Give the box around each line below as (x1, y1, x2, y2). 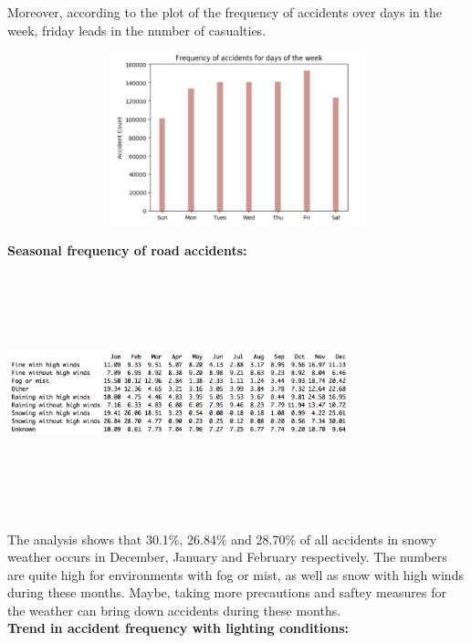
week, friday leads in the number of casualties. (7, 20, 267, 39)
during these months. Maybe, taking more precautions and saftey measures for (7, 583, 446, 602)
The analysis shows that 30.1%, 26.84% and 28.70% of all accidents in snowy (7, 529, 437, 548)
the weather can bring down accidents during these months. (7, 600, 341, 619)
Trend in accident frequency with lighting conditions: (7, 618, 349, 638)
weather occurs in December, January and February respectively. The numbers (7, 547, 447, 566)
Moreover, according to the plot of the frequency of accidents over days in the (7, 3, 442, 21)
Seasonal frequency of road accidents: (7, 240, 247, 259)
